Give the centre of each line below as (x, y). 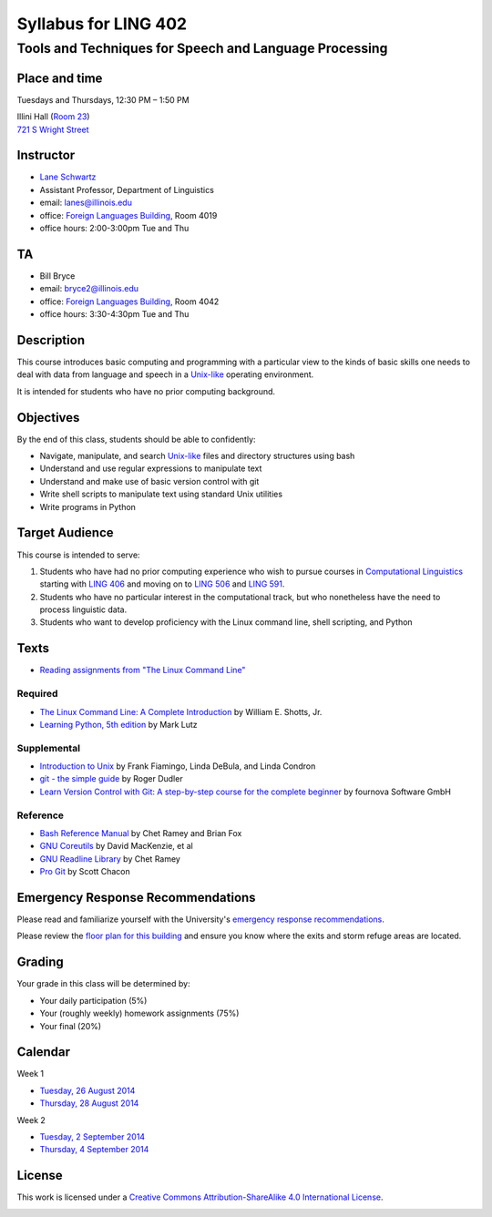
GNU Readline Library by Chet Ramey (110, 859)
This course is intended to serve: (78, 555)
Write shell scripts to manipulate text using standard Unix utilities (161, 494)
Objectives (48, 418)
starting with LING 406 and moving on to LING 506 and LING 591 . (162, 584)
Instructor (46, 155)
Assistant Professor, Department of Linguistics (127, 189)
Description (51, 340)
